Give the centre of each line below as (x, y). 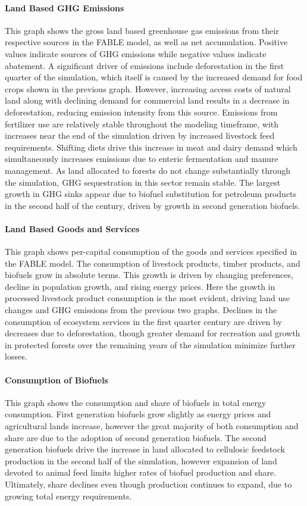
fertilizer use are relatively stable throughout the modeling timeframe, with (142, 124)
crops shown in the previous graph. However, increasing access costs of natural (148, 88)
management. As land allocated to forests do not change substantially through (148, 170)
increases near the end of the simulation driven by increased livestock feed (140, 135)
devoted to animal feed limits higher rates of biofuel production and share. (141, 472)
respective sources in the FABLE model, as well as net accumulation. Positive (146, 42)
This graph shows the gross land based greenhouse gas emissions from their (142, 30)
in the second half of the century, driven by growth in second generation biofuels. (153, 205)
